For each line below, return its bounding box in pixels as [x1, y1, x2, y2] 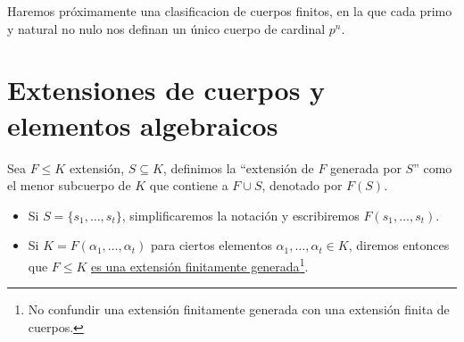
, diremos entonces [348, 236, 450, 254]
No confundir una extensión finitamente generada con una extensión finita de [28, 300, 450, 319]
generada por [330, 158, 402, 177]
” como [413, 158, 452, 177]
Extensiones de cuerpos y [7, 71, 326, 108]
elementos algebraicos [7, 106, 278, 143]
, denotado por [261, 176, 343, 195]
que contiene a [149, 176, 228, 195]
